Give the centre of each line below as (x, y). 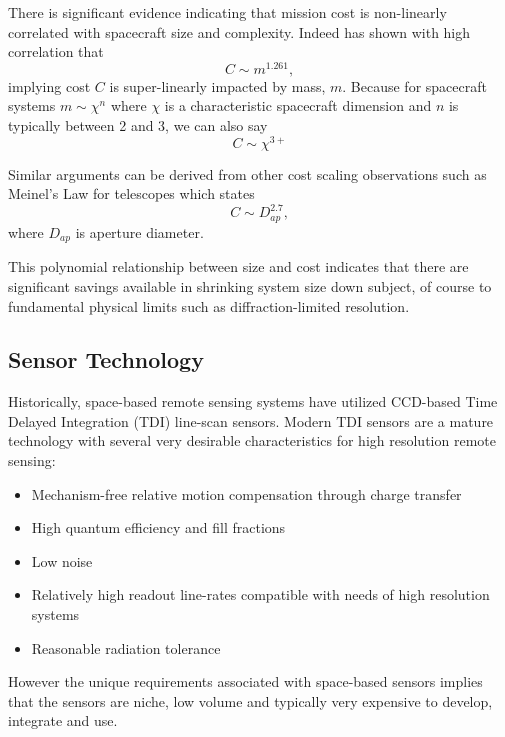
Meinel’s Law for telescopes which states (131, 193)
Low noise (62, 560)
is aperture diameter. (139, 231)
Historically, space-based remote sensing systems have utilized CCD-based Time (253, 401)
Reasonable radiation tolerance (126, 647)
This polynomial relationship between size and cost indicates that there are (238, 266)
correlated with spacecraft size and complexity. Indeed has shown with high (239, 31)
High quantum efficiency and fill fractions (158, 527)
